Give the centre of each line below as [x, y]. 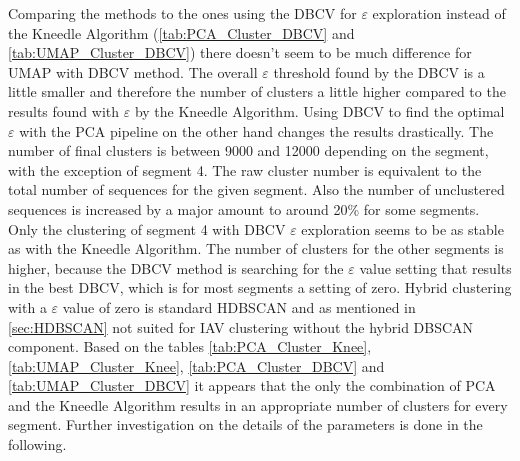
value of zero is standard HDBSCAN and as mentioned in [239, 306]
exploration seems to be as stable [402, 228]
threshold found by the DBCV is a [379, 71]
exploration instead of [439, 13]
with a [27, 306]
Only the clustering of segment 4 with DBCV [147, 228]
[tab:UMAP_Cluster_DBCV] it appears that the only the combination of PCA [252, 385]
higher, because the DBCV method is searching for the [176, 267]
